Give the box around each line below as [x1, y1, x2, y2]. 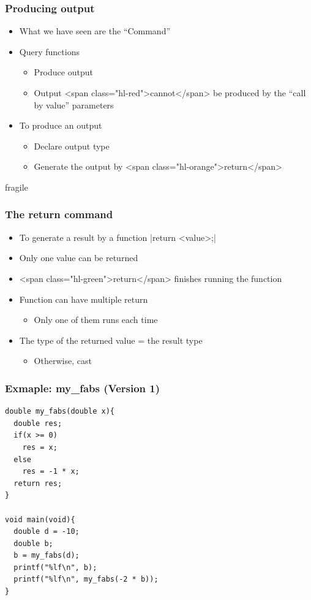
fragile [5, 180, 28, 193]
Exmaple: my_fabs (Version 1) [5, 380, 160, 395]
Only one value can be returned [19, 251, 138, 264]
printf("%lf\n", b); [13, 563, 97, 572]
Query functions [19, 45, 80, 58]
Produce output [34, 66, 93, 78]
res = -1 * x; [22, 467, 80, 476]
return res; [13, 479, 62, 488]
